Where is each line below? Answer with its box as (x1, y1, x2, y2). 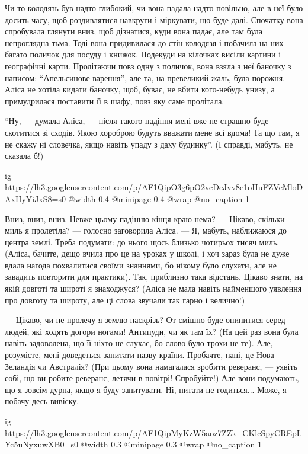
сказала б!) (5, 149, 44, 162)
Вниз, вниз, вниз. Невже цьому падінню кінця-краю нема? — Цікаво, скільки (5, 212, 285, 225)
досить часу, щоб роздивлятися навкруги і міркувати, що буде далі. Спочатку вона (5, 13, 303, 25)
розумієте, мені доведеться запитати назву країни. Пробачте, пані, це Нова (5, 349, 274, 361)
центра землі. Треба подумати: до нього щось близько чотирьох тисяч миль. (5, 235, 280, 248)
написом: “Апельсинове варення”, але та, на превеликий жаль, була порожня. (5, 71, 285, 84)
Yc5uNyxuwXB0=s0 (5, 438, 78, 450)
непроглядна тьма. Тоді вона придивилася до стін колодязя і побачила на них (5, 36, 284, 49)
